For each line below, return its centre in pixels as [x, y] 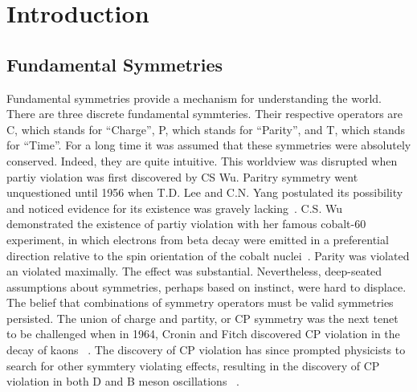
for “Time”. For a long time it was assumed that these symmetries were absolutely [209, 145]
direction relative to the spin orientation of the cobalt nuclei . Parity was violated [208, 255]
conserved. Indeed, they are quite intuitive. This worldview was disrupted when [202, 160]
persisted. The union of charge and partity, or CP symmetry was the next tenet [202, 318]
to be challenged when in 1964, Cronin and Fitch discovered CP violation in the [203, 334]
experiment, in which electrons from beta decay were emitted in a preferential [198, 239]
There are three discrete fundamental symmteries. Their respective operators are [205, 114]
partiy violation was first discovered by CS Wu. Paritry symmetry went [182, 176]
